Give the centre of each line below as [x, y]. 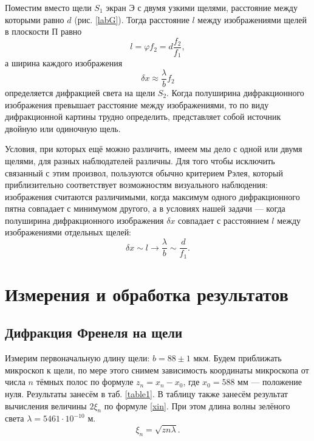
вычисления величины [46, 405]
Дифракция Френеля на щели [94, 332]
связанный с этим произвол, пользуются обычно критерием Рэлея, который [144, 172]
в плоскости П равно [43, 31]
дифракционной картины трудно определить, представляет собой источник [143, 116]
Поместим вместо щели [48, 7]
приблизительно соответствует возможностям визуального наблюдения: [136, 185]
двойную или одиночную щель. [63, 128]
